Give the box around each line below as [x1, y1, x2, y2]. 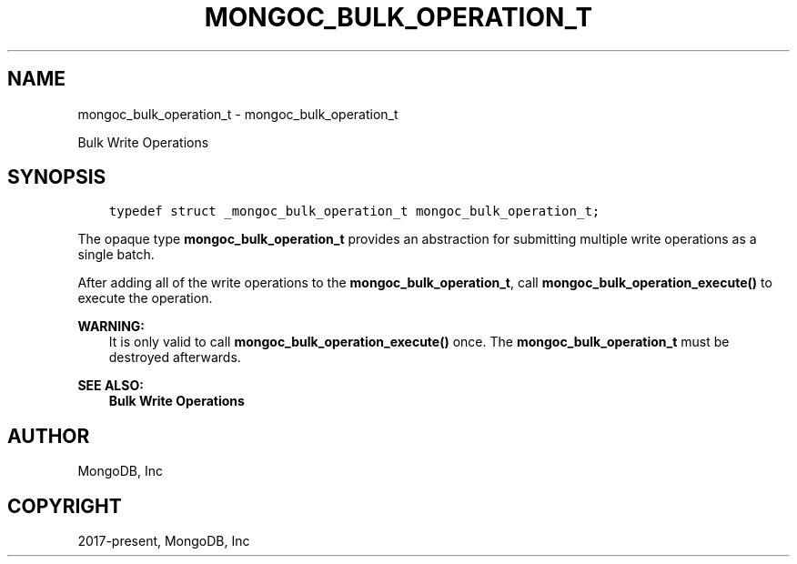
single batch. [77, 247, 155, 263]
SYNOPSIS [7, 166, 106, 189]
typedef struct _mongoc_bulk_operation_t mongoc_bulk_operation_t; [108, 204, 600, 219]
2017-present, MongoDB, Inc [77, 533, 250, 549]
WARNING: [77, 318, 146, 335]
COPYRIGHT [7, 494, 122, 518]
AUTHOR [7, 424, 90, 448]
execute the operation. [77, 290, 213, 307]
